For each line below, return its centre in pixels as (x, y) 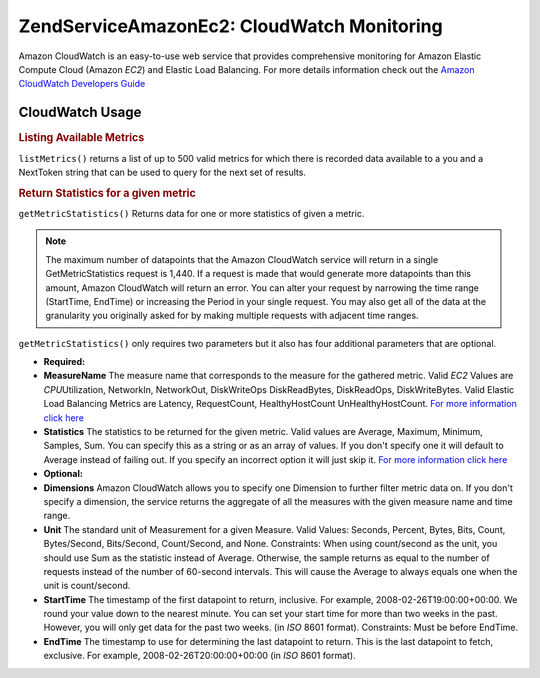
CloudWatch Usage (80, 112)
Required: (64, 362)
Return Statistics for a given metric (107, 193)
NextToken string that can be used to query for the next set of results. (162, 172)
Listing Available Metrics (81, 138)
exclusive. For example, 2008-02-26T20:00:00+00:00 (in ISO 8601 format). (199, 656)
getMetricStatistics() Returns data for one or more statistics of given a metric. (191, 213)
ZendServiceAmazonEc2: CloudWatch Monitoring (231, 26)
